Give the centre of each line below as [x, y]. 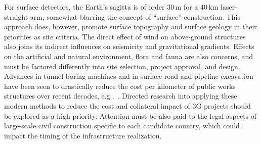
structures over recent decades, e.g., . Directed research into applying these [121, 96]
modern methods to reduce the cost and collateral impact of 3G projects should [127, 105]
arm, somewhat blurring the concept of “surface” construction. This [135, 16]
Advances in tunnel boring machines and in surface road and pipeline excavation [129, 76]
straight [16, 16]
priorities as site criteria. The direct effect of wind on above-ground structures [125, 36]
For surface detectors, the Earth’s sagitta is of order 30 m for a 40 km [111, 7]
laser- [229, 7]
